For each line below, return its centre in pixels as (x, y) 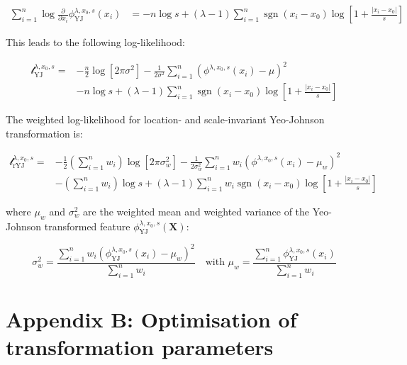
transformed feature (87, 226)
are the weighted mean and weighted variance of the (196, 211)
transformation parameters (140, 347)
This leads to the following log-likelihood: (95, 42)
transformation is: (44, 133)
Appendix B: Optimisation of (151, 319)
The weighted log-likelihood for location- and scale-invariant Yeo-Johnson (165, 119)
